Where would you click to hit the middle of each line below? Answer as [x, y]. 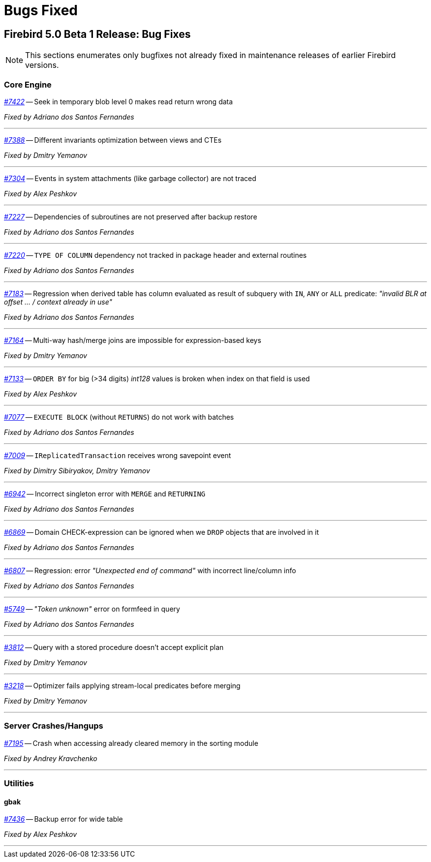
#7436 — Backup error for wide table [63, 819]
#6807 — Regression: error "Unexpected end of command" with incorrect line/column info [150, 570]
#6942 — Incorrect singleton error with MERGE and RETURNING [105, 493]
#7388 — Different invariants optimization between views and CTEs [113, 140]
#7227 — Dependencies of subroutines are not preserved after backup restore [131, 216]
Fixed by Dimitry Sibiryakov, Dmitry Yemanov [77, 470]
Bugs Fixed [41, 10]
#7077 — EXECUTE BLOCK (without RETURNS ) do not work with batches [119, 417]
